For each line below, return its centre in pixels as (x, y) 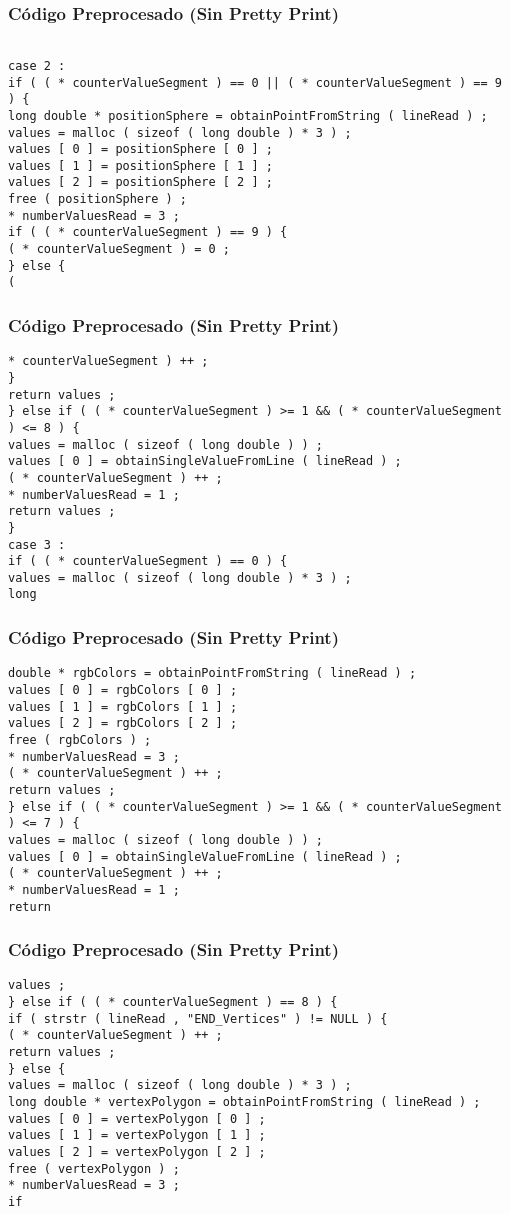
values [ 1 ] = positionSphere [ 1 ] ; (140, 165)
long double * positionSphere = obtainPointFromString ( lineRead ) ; (248, 115)
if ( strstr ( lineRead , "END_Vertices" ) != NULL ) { (198, 1018)
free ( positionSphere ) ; (97, 199)
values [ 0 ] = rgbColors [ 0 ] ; (123, 690)
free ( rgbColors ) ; (80, 739)
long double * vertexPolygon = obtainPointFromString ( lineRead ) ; (244, 1102)
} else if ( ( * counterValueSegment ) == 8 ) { (173, 1002)
